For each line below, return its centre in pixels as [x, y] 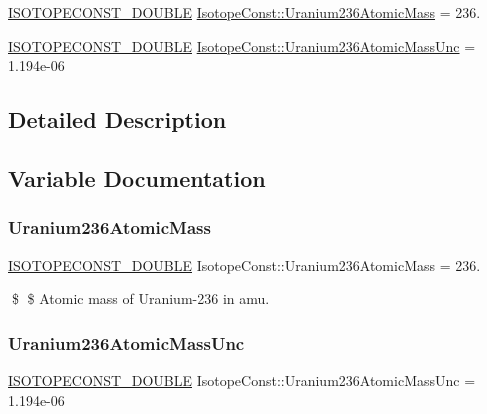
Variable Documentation [137, 177]
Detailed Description [117, 119]
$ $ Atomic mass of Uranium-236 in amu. [140, 298]
